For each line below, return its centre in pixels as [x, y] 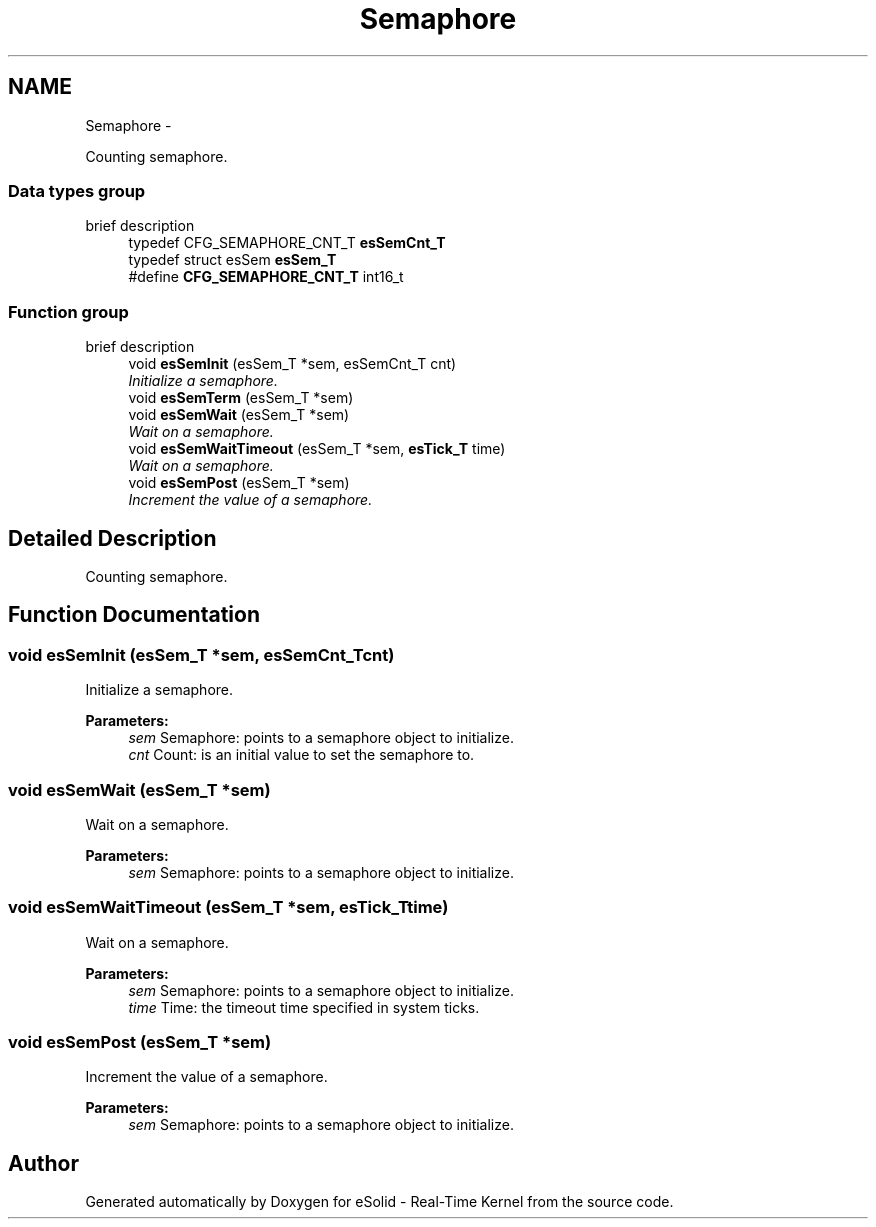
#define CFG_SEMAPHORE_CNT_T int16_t [266, 277]
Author [43, 1163]
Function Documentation [134, 615]
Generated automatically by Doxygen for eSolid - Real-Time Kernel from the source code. [379, 1202]
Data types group [77, 190]
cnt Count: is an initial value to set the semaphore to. [301, 755]
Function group [68, 311]
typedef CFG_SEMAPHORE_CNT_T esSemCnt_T [287, 243]
